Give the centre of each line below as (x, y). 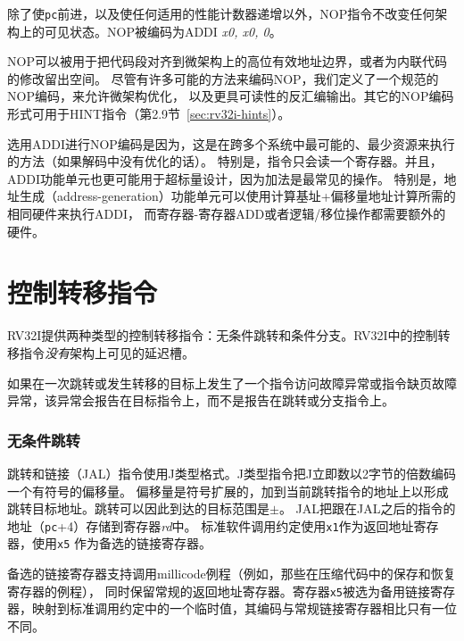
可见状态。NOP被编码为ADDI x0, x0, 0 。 (163, 31)
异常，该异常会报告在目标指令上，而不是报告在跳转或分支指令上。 (201, 400)
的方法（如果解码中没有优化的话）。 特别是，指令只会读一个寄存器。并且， (225, 161)
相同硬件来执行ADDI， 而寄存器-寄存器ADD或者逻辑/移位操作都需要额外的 (227, 213)
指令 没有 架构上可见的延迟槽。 (107, 352)
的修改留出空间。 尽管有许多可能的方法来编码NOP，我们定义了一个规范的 (223, 78)
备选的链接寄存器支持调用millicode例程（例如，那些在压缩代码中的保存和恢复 (232, 573)
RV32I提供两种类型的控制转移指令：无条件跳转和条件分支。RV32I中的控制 (223, 335)
